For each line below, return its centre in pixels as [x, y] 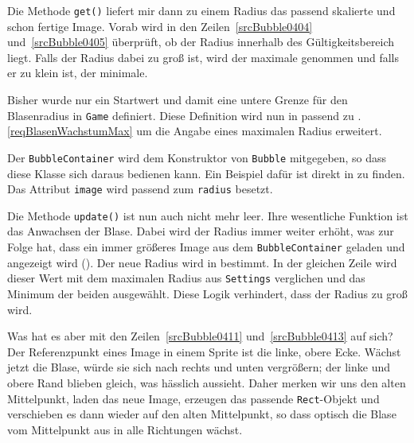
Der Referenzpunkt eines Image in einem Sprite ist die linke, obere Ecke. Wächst [204, 351]
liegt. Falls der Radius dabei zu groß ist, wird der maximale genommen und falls [203, 57]
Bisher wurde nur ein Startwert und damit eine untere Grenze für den [178, 100]
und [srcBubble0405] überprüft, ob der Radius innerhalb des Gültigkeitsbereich [201, 42]
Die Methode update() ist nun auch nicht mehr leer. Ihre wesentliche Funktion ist [208, 215]
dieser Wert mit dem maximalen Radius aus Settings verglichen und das [186, 278]
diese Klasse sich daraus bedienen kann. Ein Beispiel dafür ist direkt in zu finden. [206, 173]
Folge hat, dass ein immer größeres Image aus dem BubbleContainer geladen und [206, 247]
